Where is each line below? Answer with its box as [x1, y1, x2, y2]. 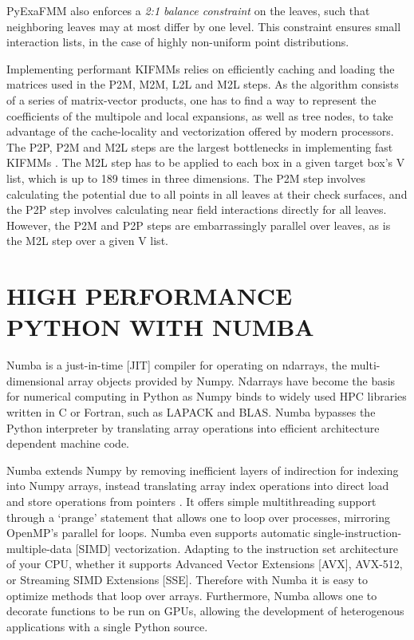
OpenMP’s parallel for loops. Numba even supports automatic [6, 524, 310, 541]
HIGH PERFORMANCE [6, 279, 293, 312]
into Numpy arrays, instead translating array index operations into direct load [6, 477, 389, 494]
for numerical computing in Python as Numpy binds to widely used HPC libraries [6, 388, 407, 405]
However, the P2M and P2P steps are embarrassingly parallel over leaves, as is [6, 216, 391, 233]
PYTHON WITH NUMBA [6, 310, 314, 343]
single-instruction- [313, 524, 402, 541]
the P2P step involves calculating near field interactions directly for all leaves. [6, 201, 387, 218]
